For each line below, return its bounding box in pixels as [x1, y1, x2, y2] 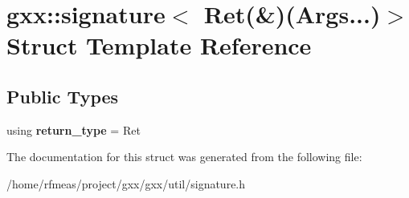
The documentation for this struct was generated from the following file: [6, 148, 362, 165]
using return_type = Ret [6, 121, 141, 138]
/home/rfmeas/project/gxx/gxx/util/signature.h [6, 175, 246, 192]
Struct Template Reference [6, 29, 312, 62]
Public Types [6, 83, 119, 108]
